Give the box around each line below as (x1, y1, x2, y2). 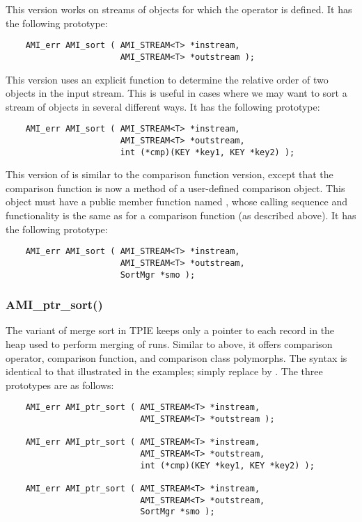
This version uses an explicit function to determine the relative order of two (6, 72, 329, 86)
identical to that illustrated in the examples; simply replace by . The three (6, 364, 323, 379)
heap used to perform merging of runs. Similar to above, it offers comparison (6, 337, 333, 351)
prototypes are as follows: (6, 377, 114, 392)
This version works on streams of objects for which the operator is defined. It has (6, 2, 352, 16)
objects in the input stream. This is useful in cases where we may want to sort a (6, 86, 347, 100)
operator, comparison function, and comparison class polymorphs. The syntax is (6, 350, 347, 365)
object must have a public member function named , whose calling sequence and (6, 194, 348, 209)
